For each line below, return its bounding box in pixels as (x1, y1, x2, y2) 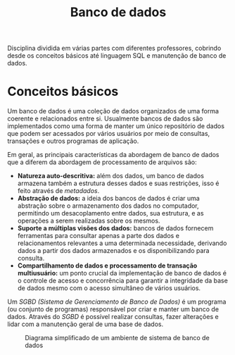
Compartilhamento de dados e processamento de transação (17, 261, 198, 270)
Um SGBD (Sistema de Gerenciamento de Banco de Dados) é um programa (7, 297, 227, 306)
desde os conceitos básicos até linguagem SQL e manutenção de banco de (7, 51, 227, 60)
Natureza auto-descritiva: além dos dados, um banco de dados (17, 172, 204, 180)
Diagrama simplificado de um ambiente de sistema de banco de (25, 334, 210, 342)
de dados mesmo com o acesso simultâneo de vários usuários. (17, 284, 201, 292)
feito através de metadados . (17, 187, 100, 195)
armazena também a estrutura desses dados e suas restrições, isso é (17, 179, 220, 187)
